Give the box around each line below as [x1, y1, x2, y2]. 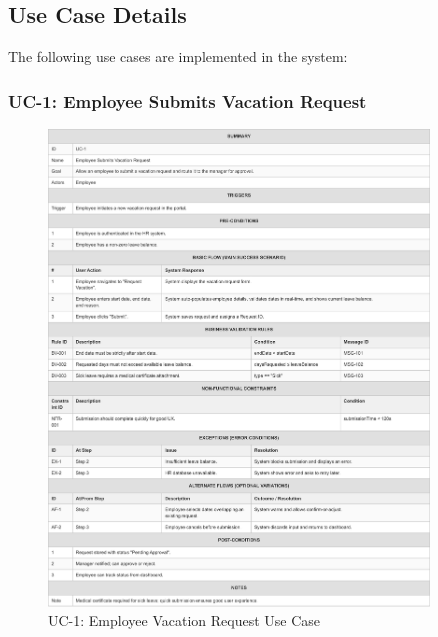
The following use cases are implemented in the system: [8, 46, 348, 67]
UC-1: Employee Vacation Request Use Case [48, 610, 321, 631]
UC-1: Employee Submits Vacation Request [8, 88, 367, 113]
